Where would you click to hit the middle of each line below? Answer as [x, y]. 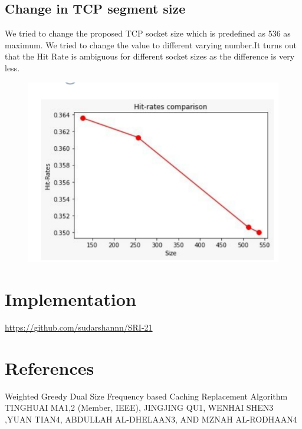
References [50, 367]
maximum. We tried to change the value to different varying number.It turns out [151, 44]
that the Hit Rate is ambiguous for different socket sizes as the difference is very [150, 56]
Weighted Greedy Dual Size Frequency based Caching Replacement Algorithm [146, 396]
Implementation [70, 299]
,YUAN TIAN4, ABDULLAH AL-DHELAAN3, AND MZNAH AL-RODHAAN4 [151, 419]
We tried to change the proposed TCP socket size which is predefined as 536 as [148, 33]
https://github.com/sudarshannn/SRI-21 [79, 327]
